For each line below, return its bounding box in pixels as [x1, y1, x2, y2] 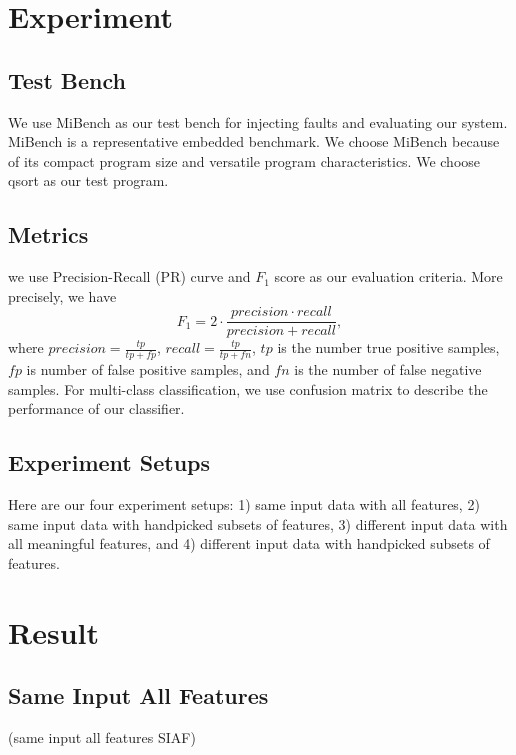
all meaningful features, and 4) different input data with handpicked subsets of [8, 533, 490, 554]
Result [8, 611, 99, 652]
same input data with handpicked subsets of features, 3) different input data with [8, 513, 508, 534]
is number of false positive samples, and [26, 359, 270, 380]
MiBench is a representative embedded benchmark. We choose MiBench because [8, 131, 500, 152]
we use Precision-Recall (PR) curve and [8, 266, 251, 287]
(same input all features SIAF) [8, 727, 196, 748]
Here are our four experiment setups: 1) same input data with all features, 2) [8, 494, 480, 515]
